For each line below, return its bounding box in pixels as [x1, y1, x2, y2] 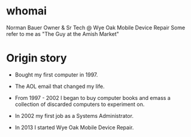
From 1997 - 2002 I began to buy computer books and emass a [14, 94, 171, 101]
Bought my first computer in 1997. [14, 71, 98, 78]
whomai [6, 4, 47, 18]
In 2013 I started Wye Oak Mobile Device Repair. [14, 124, 134, 131]
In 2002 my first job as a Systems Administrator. [14, 112, 134, 119]
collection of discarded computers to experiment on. [14, 101, 145, 108]
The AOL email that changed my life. [14, 83, 105, 90]
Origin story [6, 51, 67, 65]
